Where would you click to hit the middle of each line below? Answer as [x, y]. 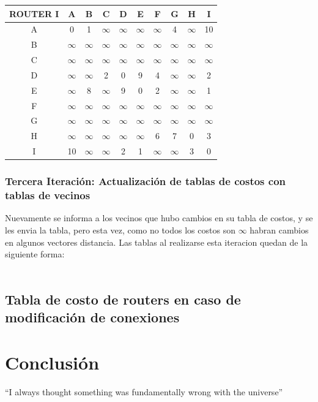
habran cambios [279, 229]
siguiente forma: [35, 254]
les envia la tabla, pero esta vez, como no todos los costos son [120, 229]
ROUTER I [34, 13]
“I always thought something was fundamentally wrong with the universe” [144, 391]
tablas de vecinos [48, 195]
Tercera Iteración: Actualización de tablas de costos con [146, 181]
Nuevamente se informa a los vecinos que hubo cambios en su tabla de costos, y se [159, 218]
